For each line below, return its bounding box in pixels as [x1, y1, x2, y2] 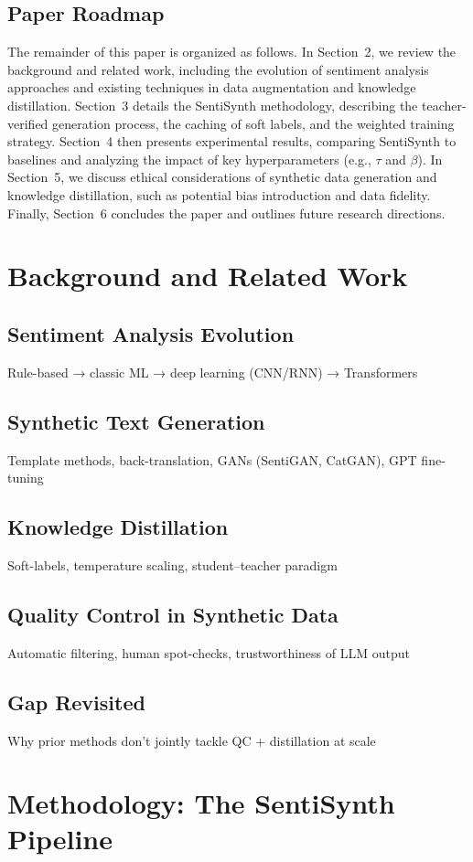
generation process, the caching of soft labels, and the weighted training [52, 113, 455, 133]
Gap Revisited [7, 687, 145, 716]
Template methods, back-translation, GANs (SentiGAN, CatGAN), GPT [7, 450, 417, 469]
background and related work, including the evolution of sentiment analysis [7, 59, 429, 79]
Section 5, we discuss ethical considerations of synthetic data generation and [7, 167, 437, 186]
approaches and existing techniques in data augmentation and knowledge [7, 78, 416, 97]
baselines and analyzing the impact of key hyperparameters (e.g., [7, 149, 371, 168]
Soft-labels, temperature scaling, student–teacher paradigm [7, 555, 338, 574]
